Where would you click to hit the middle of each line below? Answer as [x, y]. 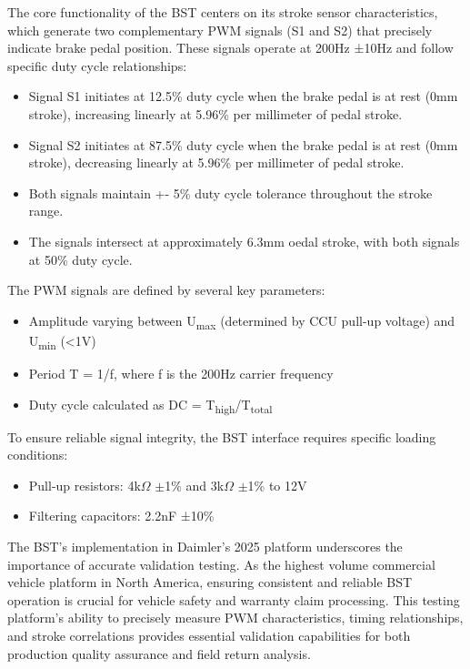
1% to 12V [277, 485]
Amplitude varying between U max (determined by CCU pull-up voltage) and [242, 321]
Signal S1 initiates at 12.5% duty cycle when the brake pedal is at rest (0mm [243, 96]
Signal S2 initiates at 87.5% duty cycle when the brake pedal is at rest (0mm [243, 144]
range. [46, 211]
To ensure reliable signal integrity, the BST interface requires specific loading [222, 436]
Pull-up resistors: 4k [85, 485]
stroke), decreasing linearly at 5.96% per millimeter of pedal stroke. [216, 162]
